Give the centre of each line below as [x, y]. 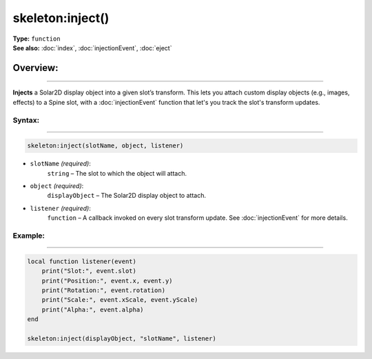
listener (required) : [60, 208]
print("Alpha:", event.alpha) [93, 309]
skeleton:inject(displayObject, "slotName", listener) [122, 338]
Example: [29, 236]
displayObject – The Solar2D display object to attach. [127, 196]
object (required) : [57, 186]
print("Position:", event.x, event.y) [107, 280]
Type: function [37, 39]
